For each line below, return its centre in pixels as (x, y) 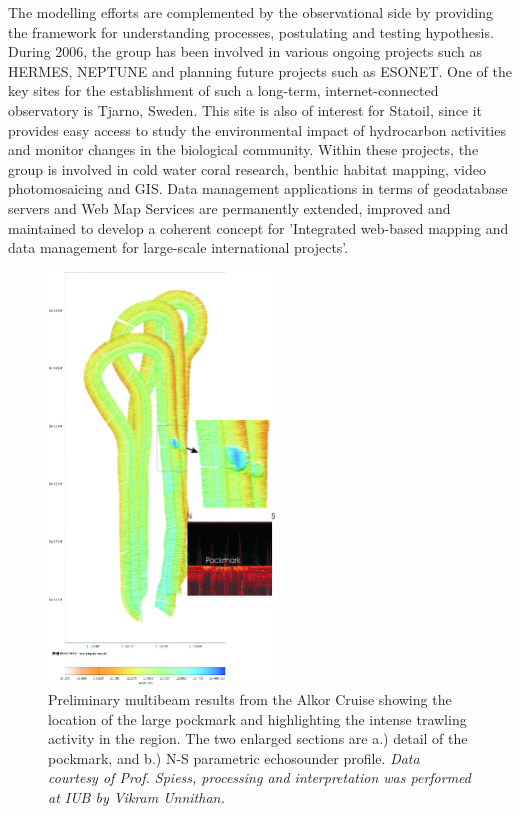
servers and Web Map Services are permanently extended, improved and (229, 207)
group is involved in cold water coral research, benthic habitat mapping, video (247, 168)
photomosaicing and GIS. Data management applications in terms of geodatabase (258, 188)
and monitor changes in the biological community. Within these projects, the (243, 149)
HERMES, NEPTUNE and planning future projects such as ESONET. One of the (260, 70)
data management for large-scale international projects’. (178, 247)
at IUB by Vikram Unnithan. (136, 797)
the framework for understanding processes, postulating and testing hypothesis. (251, 31)
